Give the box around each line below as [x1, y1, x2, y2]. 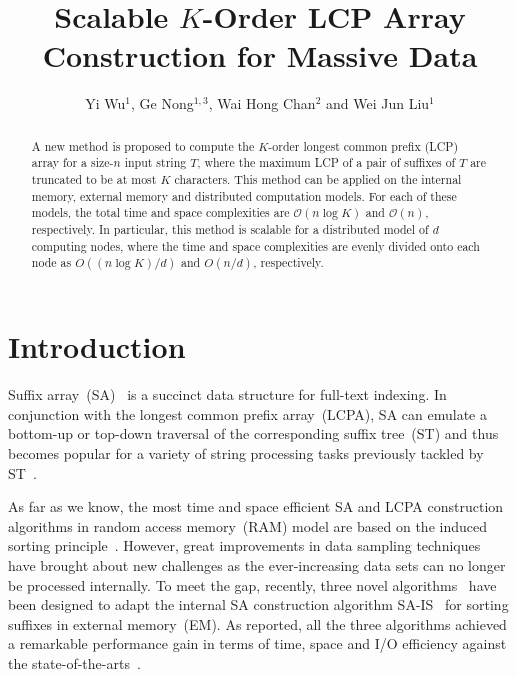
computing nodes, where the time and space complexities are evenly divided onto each [31, 237, 480, 254]
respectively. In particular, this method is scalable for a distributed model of [31, 220, 429, 237]
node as [31, 254, 72, 271]
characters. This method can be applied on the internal [174, 171, 462, 188]
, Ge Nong [130, 93, 194, 114]
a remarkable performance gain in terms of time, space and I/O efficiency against [8, 633, 507, 654]
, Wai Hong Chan [208, 93, 316, 114]
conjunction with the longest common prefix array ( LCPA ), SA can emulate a [8, 403, 487, 424]
